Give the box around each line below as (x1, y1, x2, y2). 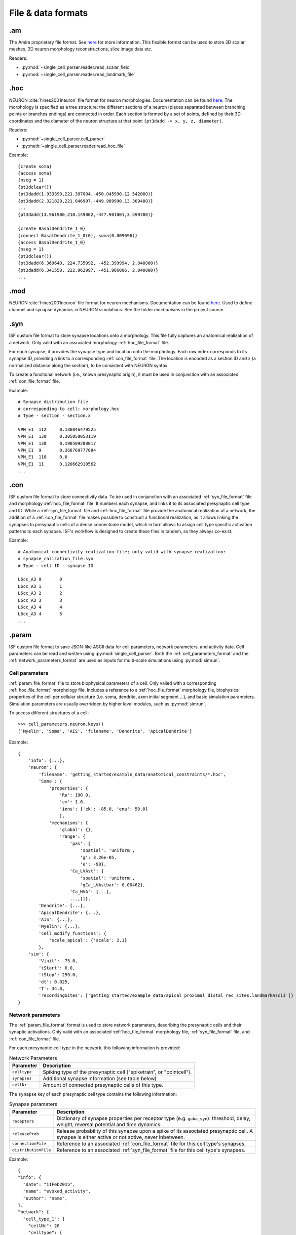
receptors (12, 1119, 35, 1124)
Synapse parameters (9, 1101, 58, 1108)
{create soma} (18, 164, 52, 169)
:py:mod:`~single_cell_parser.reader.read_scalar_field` (21, 64, 131, 70)
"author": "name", (23, 1195, 68, 1201)
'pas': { (70, 840, 91, 846)
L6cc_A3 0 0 (18, 576, 63, 582)
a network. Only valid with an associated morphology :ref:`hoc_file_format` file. (9, 339, 170, 345)
